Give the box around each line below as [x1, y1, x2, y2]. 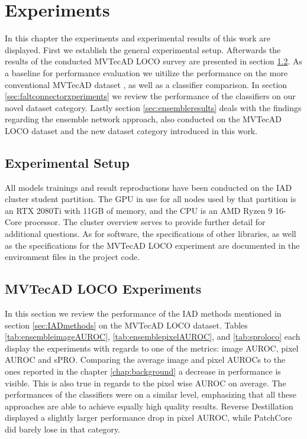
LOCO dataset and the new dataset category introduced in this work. [5, 124, 258, 136]
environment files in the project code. [5, 251, 140, 263]
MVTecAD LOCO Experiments [5, 279, 202, 298]
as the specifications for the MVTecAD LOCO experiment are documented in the [5, 239, 300, 251]
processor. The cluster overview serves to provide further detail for [24, 216, 266, 228]
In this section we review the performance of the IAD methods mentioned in [5, 307, 282, 320]
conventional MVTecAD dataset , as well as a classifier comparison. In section [5, 78, 287, 90]
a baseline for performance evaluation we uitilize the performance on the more [5, 66, 288, 79]
